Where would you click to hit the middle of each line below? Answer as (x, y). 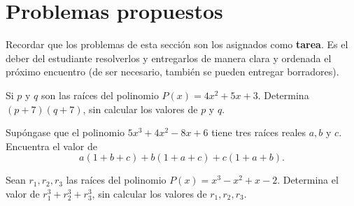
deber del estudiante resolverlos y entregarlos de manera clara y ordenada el (169, 58)
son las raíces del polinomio (100, 95)
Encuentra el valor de (51, 146)
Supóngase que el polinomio (65, 132)
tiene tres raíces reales (259, 132)
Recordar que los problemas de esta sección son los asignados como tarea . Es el (177, 44)
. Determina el (308, 180)
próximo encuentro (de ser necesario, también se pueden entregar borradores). (172, 72)
